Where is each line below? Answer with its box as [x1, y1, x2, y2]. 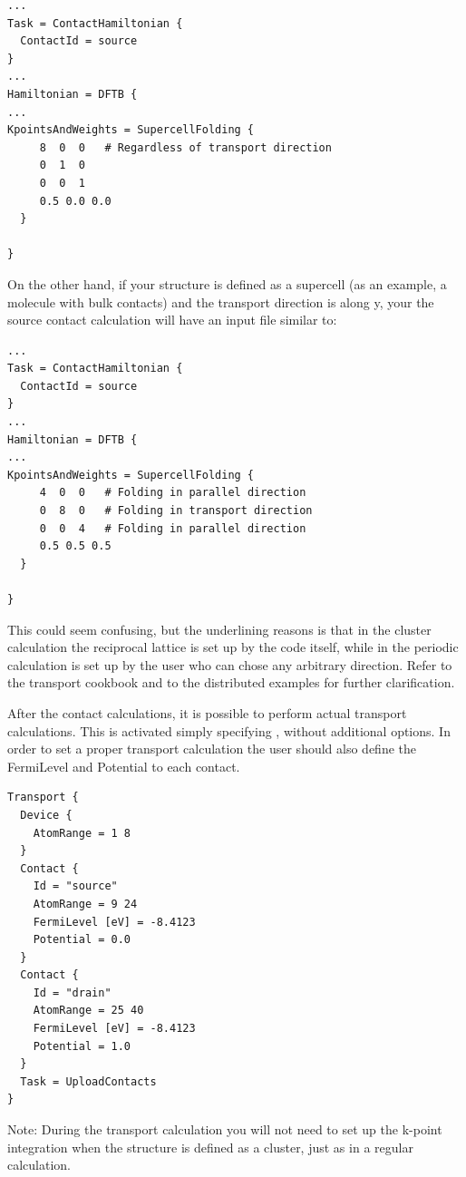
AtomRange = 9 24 [33, 897, 138, 910]
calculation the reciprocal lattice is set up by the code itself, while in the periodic [7, 637, 459, 657]
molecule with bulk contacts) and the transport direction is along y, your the [7, 292, 434, 311]
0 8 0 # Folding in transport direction [39, 504, 313, 518]
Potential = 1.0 [33, 1039, 131, 1053]
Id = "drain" [33, 986, 112, 999]
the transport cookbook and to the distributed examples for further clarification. [7, 673, 455, 692]
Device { [20, 808, 73, 822]
